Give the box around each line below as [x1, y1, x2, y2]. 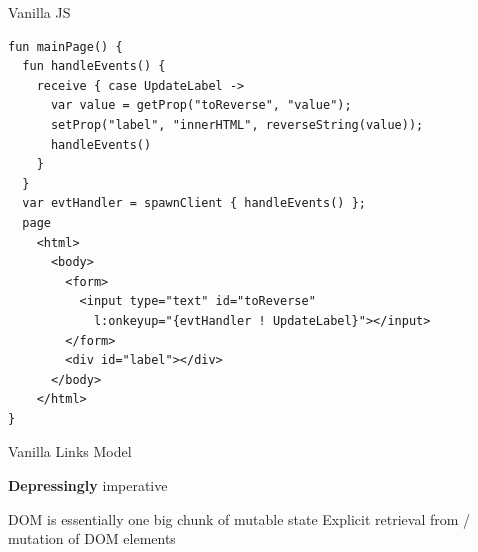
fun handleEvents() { [22, 59, 166, 74]
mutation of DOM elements [8, 528, 176, 549]
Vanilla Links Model [8, 441, 132, 462]
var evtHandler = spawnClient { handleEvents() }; [22, 196, 366, 211]
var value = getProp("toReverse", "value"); [50, 98, 352, 113]
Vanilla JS [8, 2, 71, 22]
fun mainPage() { [8, 39, 123, 54]
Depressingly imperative [8, 475, 168, 496]
